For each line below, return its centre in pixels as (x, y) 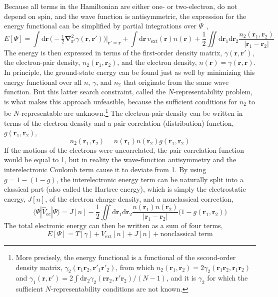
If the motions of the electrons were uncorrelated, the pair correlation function (124, 149)
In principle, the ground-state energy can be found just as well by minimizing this (129, 72)
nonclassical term (186, 234)
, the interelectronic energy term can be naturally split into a (150, 179)
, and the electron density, (157, 62)
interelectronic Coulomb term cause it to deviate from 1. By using (105, 169)
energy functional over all (43, 82)
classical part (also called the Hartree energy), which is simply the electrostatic (125, 189)
